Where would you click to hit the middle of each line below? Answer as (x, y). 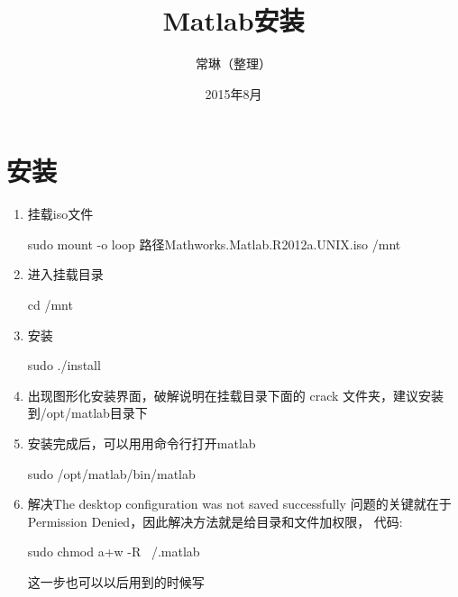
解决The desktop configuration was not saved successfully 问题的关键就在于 (239, 504)
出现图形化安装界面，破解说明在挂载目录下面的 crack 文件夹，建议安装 (236, 395)
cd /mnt (50, 305)
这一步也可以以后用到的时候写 (116, 581)
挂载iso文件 (60, 214)
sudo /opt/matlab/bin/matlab (111, 473)
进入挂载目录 (65, 274)
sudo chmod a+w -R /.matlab (114, 552)
